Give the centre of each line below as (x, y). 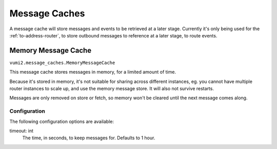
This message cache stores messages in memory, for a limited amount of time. (93, 72)
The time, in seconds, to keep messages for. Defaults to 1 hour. (89, 138)
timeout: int (21, 131)
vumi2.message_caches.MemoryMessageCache (62, 62)
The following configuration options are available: (62, 121)
